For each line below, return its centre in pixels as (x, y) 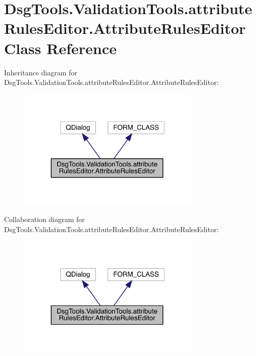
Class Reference (60, 48)
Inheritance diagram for (41, 72)
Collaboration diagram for (45, 219)
